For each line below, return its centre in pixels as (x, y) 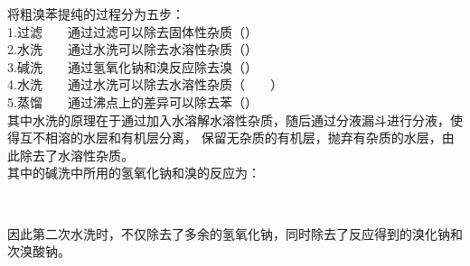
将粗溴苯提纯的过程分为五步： (96, 14)
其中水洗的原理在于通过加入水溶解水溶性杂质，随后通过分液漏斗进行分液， (229, 119)
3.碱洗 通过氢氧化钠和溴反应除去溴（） (132, 66)
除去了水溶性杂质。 (76, 155)
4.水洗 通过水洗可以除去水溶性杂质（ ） (145, 84)
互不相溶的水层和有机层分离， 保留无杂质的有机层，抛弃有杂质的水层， (230, 138)
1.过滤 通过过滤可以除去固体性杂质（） (132, 31)
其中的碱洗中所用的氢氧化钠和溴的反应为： (134, 173)
